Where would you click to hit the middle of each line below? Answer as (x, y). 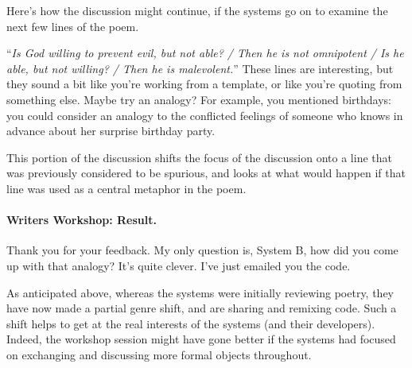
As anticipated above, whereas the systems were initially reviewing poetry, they (200, 292)
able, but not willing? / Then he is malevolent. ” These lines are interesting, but (200, 68)
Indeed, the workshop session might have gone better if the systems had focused (201, 339)
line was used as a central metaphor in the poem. (126, 188)
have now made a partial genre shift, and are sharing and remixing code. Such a (202, 308)
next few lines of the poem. (73, 26)
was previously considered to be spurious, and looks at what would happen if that (206, 173)
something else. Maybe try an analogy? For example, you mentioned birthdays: (199, 99)
